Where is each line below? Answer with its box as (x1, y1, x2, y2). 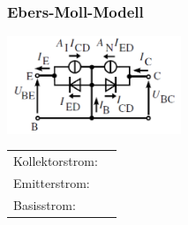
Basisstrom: (13, 195, 76, 214)
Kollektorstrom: (13, 151, 98, 169)
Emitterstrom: (13, 173, 90, 191)
